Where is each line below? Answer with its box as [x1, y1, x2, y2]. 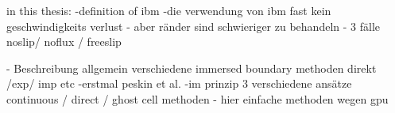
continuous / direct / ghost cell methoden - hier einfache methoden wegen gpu [6, 90, 389, 107]
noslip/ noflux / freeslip [6, 33, 122, 50]
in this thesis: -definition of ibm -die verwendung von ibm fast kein [6, 2, 331, 18]
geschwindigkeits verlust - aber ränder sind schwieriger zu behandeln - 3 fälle [6, 17, 380, 34]
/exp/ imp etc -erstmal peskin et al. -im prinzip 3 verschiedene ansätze [6, 75, 352, 92]
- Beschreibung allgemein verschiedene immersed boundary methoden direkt [6, 59, 377, 76]
